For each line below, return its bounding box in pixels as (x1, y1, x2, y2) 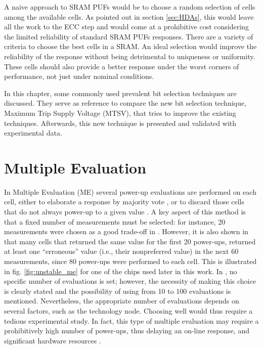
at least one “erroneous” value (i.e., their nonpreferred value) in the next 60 (4, 246, 239, 256)
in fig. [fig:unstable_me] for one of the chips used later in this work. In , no (4, 266, 237, 276)
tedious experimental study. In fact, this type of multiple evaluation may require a (4, 315, 259, 326)
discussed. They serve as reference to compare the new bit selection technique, (4, 98, 246, 108)
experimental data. (4, 127, 62, 138)
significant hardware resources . (4, 335, 101, 345)
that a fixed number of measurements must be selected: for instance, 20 (4, 216, 226, 227)
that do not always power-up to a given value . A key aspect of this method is (4, 206, 246, 217)
